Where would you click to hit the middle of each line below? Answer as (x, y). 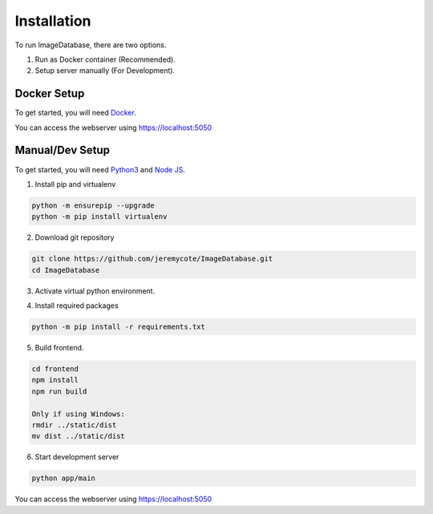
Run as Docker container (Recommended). (105, 59)
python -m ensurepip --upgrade (93, 205)
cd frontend (55, 368)
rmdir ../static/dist (74, 425)
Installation (53, 21)
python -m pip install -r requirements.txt (119, 327)
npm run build (59, 391)
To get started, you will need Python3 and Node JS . (100, 169)
